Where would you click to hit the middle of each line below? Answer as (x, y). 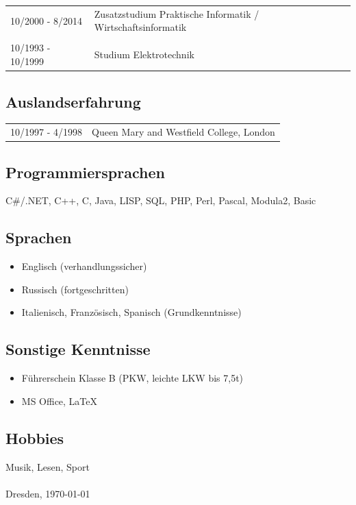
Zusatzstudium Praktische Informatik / (177, 13)
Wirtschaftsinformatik (140, 27)
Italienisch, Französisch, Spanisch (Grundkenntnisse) (131, 312)
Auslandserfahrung (73, 101)
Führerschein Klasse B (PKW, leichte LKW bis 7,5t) (132, 378)
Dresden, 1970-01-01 (48, 493)
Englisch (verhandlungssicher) (84, 266)
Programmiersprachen (85, 172)
